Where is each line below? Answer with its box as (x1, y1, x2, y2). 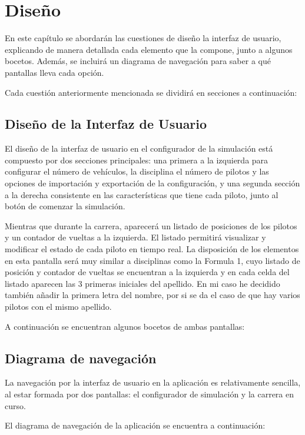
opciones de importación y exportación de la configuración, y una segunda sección (5, 177, 300, 189)
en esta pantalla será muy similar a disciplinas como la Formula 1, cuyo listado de (5, 254, 300, 266)
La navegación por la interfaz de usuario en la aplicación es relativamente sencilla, (5, 376, 301, 389)
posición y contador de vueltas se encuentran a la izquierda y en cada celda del (5, 266, 290, 278)
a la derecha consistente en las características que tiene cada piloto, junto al (5, 188, 279, 200)
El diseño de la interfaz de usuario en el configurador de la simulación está (5, 142, 273, 155)
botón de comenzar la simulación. (5, 200, 125, 212)
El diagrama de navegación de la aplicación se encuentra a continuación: (5, 419, 266, 431)
